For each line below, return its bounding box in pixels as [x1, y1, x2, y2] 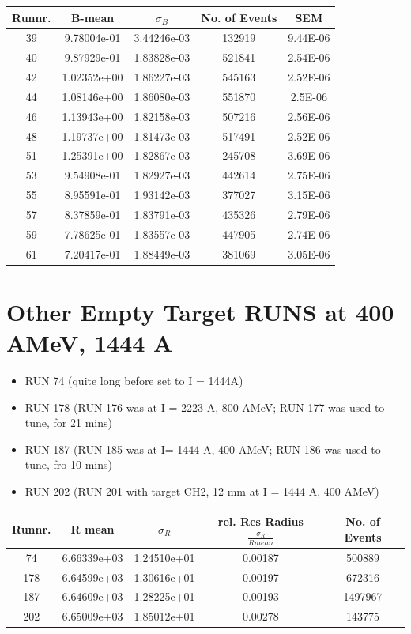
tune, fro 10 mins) [25, 456, 112, 473]
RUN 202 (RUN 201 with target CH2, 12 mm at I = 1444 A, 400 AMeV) [25, 483, 379, 499]
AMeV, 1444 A [6, 326, 173, 359]
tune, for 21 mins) [25, 414, 112, 431]
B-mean [70, 9, 115, 25]
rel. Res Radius [217, 513, 304, 530]
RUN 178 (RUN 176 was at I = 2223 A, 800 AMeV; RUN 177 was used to [25, 398, 385, 415]
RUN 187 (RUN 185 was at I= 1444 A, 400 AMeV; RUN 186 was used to [25, 440, 381, 457]
